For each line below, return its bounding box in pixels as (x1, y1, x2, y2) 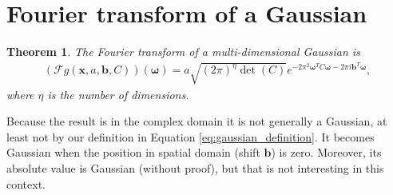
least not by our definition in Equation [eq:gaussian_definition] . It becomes (6, 128, 375, 145)
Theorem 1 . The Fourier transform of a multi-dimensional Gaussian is (6, 43, 360, 60)
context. (6, 175, 46, 192)
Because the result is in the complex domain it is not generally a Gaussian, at (6, 113, 387, 129)
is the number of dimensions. (47, 86, 189, 102)
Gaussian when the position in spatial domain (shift (6, 144, 260, 161)
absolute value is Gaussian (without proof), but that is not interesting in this (6, 160, 384, 177)
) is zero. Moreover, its (271, 144, 382, 161)
